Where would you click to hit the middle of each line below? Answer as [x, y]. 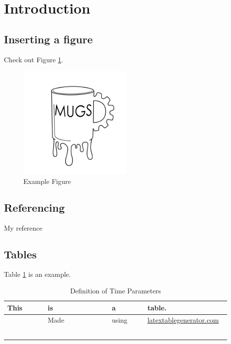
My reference [23, 227]
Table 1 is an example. [37, 274]
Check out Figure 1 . [34, 59]
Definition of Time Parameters [115, 290]
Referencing [34, 207]
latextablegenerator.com [183, 320]
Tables [20, 254]
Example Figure [47, 181]
